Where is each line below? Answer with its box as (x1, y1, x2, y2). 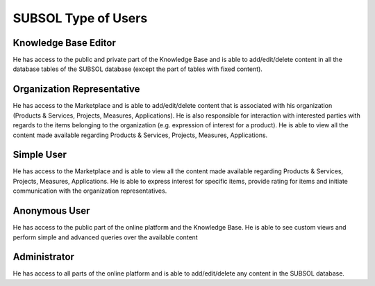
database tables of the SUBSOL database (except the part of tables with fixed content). (12, 65, 263, 73)
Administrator (12, 251, 74, 263)
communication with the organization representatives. (12, 186, 167, 195)
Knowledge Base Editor (12, 37, 116, 49)
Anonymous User (12, 205, 90, 217)
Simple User (12, 149, 67, 161)
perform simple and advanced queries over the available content (12, 233, 198, 241)
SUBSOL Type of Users (12, 10, 148, 26)
